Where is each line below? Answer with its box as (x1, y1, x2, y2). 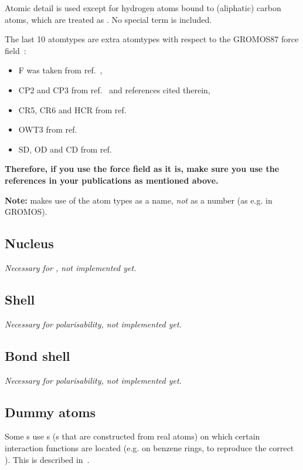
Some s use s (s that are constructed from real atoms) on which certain (5, 430, 260, 442)
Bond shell (5, 346, 70, 364)
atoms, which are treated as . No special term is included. (5, 13, 212, 25)
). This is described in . (5, 453, 90, 465)
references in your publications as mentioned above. (5, 174, 219, 186)
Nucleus (5, 234, 54, 252)
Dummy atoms (5, 403, 96, 421)
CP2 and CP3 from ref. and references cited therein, (18, 83, 210, 96)
